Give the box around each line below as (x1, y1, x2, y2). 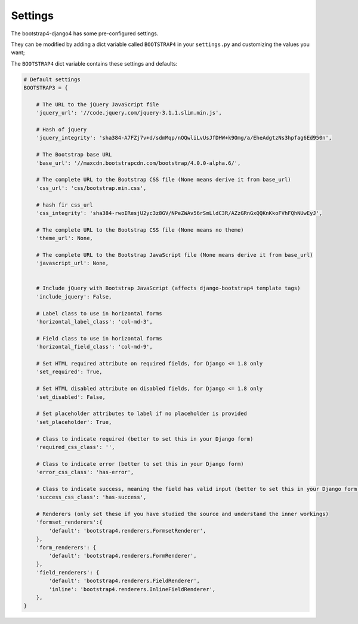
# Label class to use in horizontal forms (36, 310, 162, 316)
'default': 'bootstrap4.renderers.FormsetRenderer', (48, 527, 206, 534)
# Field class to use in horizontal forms (36, 335, 162, 342)
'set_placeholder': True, (36, 419, 112, 425)
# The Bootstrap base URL (36, 151, 112, 158)
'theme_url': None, (36, 235, 94, 242)
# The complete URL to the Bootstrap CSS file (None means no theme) (36, 226, 244, 233)
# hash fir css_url (36, 201, 94, 208)
